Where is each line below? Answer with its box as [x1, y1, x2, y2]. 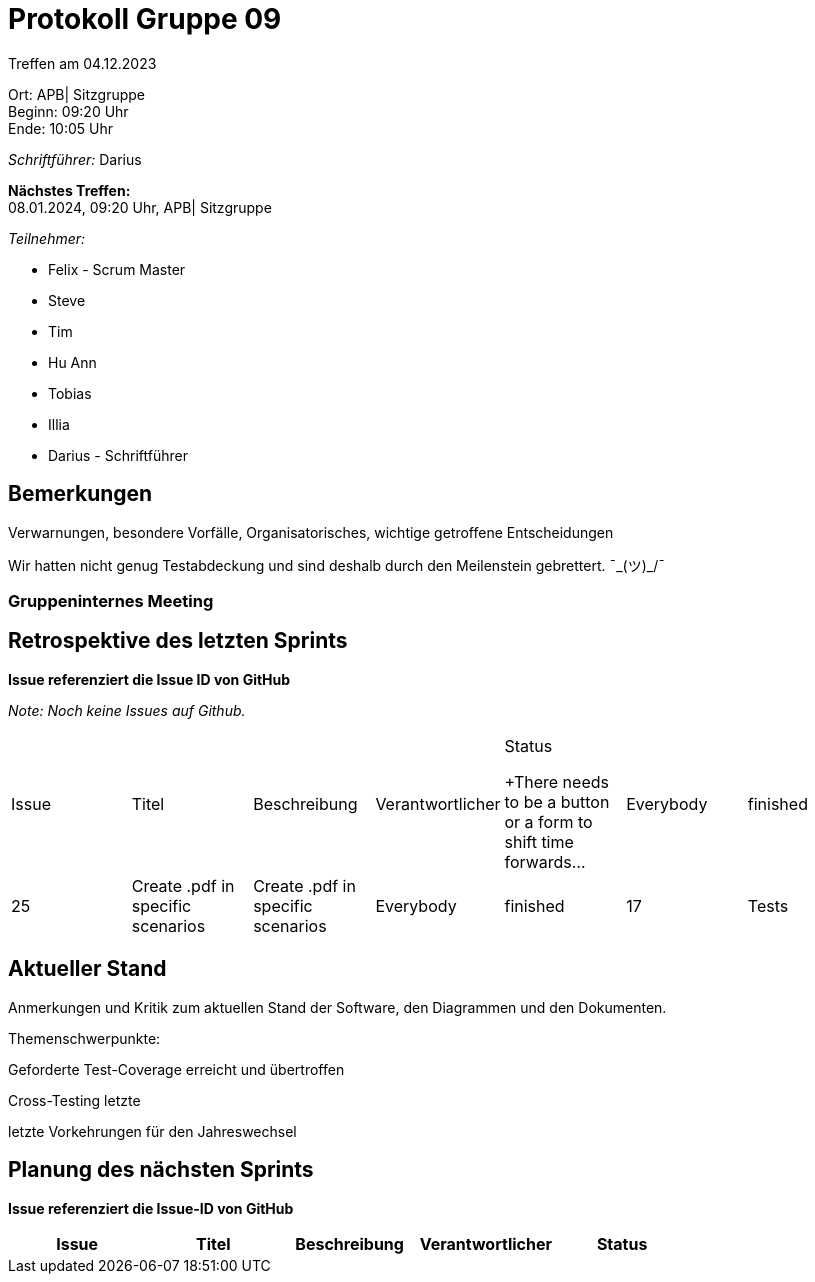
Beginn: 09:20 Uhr [8, 102, 129, 120]
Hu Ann [48, 353, 97, 371]
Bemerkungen [8, 481, 153, 507]
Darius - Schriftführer [48, 446, 188, 464]
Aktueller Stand [8, 956, 167, 982]
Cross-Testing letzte [8, 1091, 141, 1109]
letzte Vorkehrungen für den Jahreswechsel [8, 1122, 297, 1140]
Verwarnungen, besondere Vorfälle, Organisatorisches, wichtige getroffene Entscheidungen [8, 523, 614, 541]
